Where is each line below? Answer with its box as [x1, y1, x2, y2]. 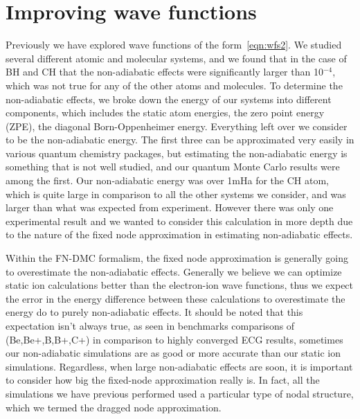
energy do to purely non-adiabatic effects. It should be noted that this [6, 305, 303, 319]
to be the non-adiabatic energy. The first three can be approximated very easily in [6, 132, 354, 147]
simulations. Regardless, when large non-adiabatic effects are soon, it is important [6, 359, 353, 373]
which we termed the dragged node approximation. [6, 400, 222, 414]
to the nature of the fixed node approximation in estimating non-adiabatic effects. [6, 227, 353, 242]
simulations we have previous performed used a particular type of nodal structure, [6, 386, 354, 400]
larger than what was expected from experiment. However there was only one [6, 200, 334, 215]
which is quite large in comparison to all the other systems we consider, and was [6, 186, 346, 201]
